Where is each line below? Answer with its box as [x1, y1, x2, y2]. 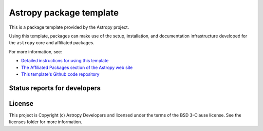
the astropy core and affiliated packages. [9, 40, 94, 46]
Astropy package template [9, 7, 119, 18]
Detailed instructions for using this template [21, 58, 109, 64]
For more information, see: [9, 49, 62, 54]
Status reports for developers [9, 84, 101, 92]
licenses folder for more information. [9, 119, 82, 125]
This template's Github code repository [21, 71, 100, 77]
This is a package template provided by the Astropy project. [9, 24, 129, 30]
